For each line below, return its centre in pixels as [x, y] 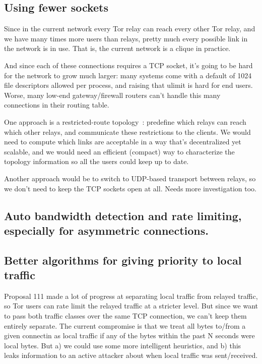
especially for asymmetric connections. [106, 230]
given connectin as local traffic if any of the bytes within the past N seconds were [129, 335]
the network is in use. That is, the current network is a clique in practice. [117, 48]
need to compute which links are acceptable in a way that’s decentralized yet [123, 142]
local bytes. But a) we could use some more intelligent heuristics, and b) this [123, 345]
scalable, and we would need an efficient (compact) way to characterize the [119, 151]
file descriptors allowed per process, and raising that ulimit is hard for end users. [128, 85]
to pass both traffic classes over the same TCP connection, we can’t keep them [125, 316]
